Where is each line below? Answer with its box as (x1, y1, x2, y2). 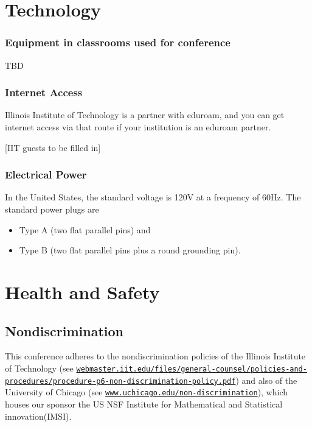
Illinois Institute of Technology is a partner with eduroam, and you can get (5, 108, 285, 121)
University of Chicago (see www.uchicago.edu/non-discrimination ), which (5, 386, 288, 398)
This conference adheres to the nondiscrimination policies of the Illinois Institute (5, 350, 306, 362)
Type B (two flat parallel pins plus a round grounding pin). (19, 244, 241, 256)
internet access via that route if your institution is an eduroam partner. (5, 121, 271, 133)
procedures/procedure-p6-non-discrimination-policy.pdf (5, 376, 236, 386)
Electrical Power (5, 167, 87, 182)
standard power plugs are (5, 203, 99, 215)
